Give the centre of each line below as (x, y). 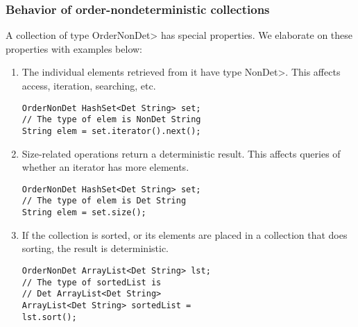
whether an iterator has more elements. (105, 167)
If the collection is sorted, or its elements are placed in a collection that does (185, 234)
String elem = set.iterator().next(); (111, 131)
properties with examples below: (74, 48)
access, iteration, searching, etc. (89, 85)
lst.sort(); (49, 317)
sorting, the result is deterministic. (95, 248)
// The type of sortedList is (92, 282)
